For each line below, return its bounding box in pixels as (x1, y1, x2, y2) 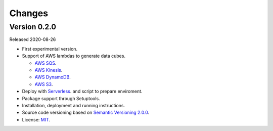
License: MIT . (22, 116, 51, 122)
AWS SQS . (34, 60, 57, 66)
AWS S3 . (34, 81, 53, 87)
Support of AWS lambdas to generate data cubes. (22, 53, 126, 59)
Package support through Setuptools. (22, 95, 101, 101)
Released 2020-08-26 (9, 36, 56, 42)
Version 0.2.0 (9, 22, 57, 31)
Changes (9, 8, 48, 19)
